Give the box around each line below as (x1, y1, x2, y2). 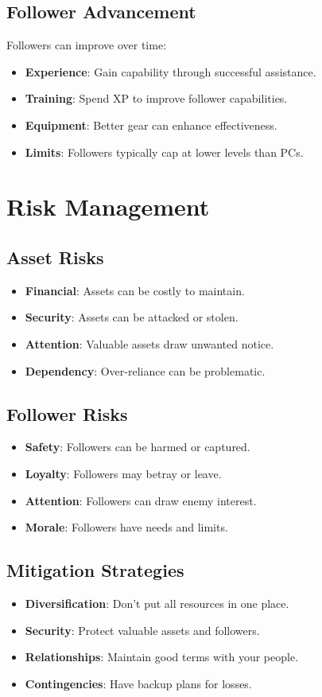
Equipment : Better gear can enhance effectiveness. (25, 116, 277, 133)
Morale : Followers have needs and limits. (25, 519, 228, 535)
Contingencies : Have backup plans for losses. (25, 675, 252, 691)
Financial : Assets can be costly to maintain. (25, 282, 245, 298)
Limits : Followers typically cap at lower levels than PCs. (25, 143, 304, 160)
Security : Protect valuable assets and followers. (25, 621, 260, 638)
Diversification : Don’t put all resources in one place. (25, 594, 289, 611)
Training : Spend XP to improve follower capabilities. (25, 90, 288, 107)
